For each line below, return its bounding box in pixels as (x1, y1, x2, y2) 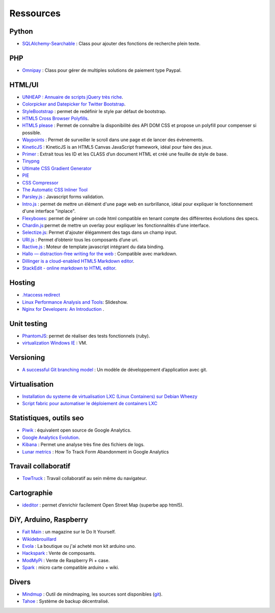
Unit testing (9, 319, 48, 328)
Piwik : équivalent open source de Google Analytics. (22, 427, 132, 433)
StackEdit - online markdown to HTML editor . (22, 265, 117, 271)
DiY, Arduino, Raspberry (9, 515, 89, 524)
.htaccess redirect (22, 292, 61, 298)
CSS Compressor (22, 179, 59, 185)
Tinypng (22, 158, 40, 164)
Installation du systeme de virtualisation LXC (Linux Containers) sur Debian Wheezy (22, 393, 198, 399)
